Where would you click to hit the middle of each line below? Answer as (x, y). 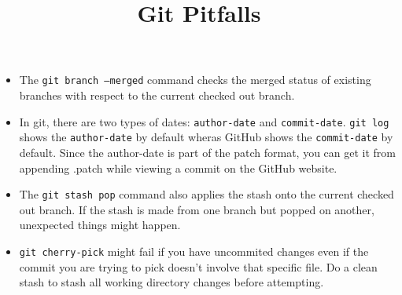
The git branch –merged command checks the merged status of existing (195, 80)
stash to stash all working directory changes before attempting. (171, 282)
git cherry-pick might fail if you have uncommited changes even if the (194, 251)
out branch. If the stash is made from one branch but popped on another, (197, 209)
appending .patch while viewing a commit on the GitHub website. (178, 168)
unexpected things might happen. (100, 225)
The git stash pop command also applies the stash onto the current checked (207, 194)
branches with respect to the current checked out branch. (157, 95)
